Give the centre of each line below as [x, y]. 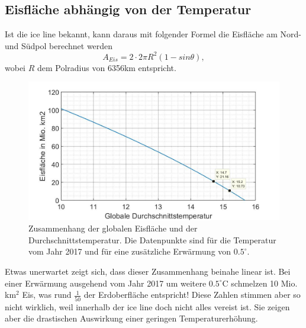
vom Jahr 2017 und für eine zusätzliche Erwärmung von [130, 251]
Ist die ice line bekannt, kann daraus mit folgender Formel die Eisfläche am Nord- [153, 34]
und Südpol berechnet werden [59, 45]
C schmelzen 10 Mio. [260, 283]
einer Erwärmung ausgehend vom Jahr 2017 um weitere [106, 283]
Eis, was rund [47, 295]
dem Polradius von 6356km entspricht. [107, 67]
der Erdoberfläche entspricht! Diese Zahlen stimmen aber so [192, 295]
